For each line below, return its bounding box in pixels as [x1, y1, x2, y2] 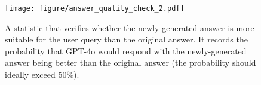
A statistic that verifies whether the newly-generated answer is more [5, 21, 254, 34]
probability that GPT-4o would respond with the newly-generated [5, 44, 247, 57]
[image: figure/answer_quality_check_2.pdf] [5, 4, 185, 13]
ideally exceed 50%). [5, 68, 79, 81]
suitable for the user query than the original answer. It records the [5, 33, 248, 45]
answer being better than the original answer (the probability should [5, 56, 256, 69]
